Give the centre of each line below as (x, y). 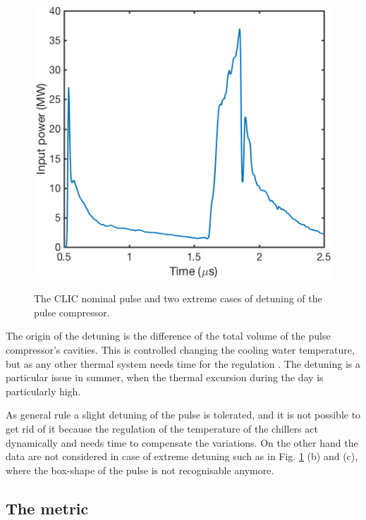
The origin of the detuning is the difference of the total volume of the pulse (168, 336)
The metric (47, 508)
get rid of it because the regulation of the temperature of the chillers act (162, 429)
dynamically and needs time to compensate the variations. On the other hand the (182, 442)
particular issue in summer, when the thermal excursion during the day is (165, 377)
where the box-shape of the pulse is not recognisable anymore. (140, 470)
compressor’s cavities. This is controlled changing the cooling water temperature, (180, 350)
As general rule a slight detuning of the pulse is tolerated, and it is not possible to (183, 415)
